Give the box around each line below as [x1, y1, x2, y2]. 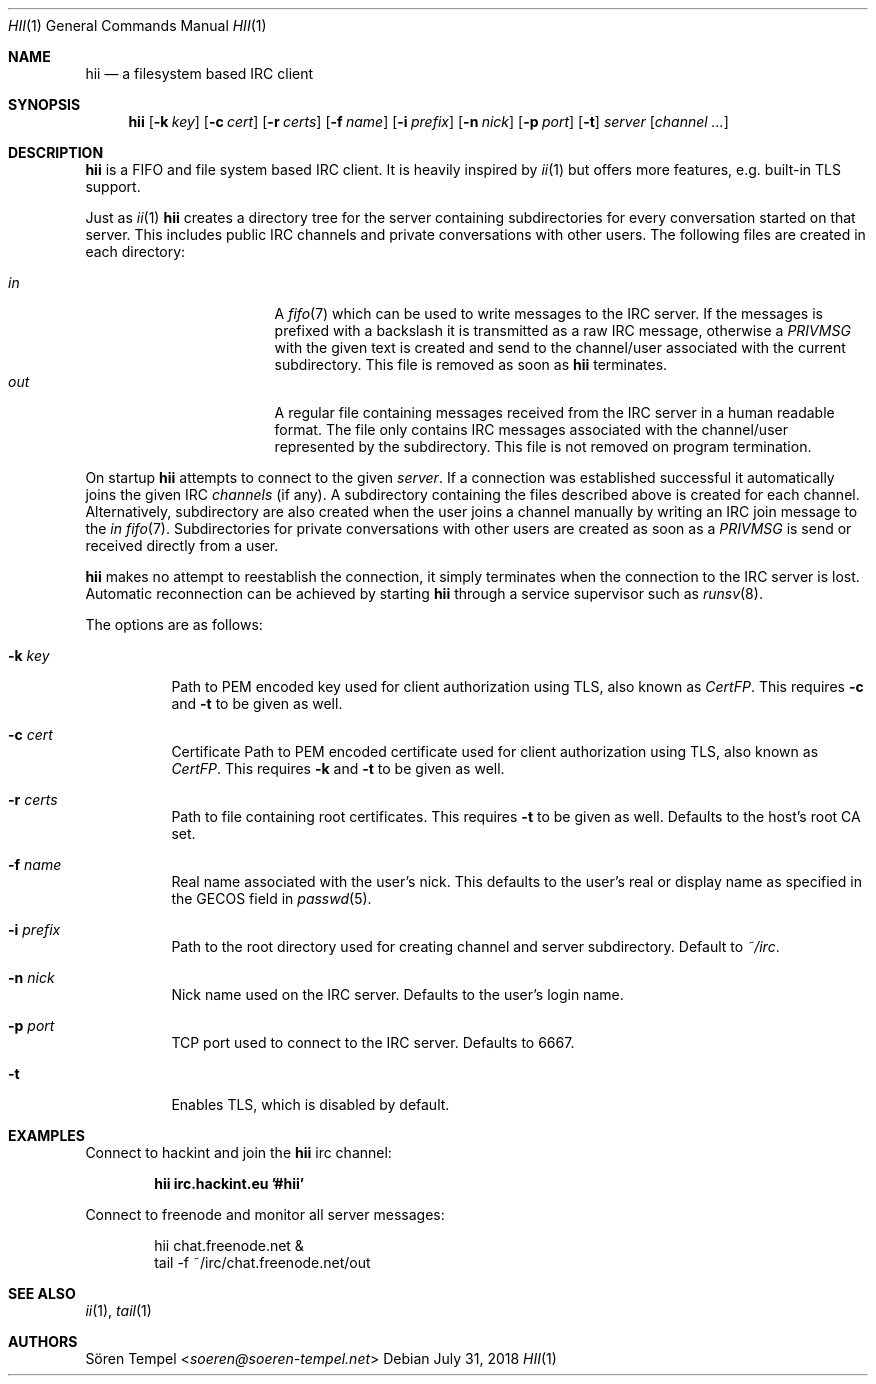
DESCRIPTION [8, 144, 104, 161]
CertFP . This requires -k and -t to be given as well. [171, 760, 505, 777]
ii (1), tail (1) [85, 1302, 152, 1319]
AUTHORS [8, 1333, 78, 1350]
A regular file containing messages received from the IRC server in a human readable [274, 404, 835, 421]
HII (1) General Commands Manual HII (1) [8, 17, 267, 34]
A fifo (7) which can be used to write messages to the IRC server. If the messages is [274, 305, 823, 322]
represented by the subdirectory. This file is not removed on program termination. [274, 438, 812, 455]
